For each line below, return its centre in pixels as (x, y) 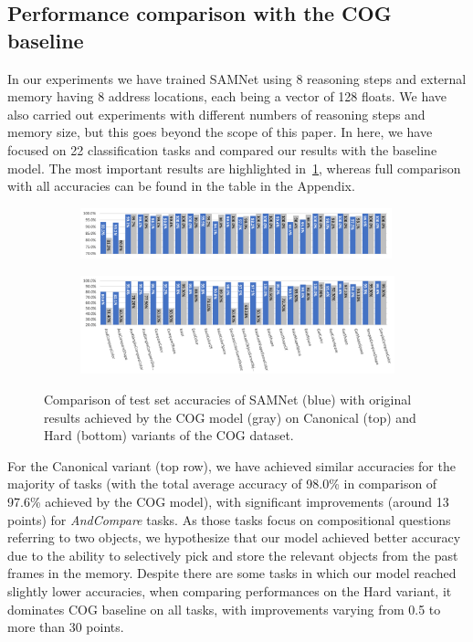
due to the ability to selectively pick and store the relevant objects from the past (233, 555)
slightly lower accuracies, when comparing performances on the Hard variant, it (230, 590)
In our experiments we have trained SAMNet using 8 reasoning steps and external (237, 78)
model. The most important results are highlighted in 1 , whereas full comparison (234, 168)
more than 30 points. (66, 627)
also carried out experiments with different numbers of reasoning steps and (216, 114)
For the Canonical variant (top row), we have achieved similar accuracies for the (231, 465)
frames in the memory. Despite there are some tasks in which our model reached (232, 573)
